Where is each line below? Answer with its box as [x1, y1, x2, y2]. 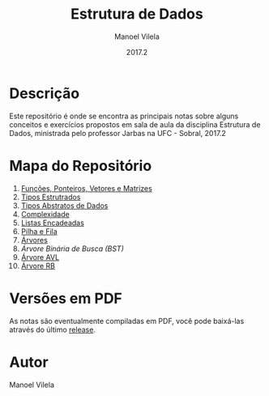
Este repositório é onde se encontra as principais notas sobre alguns [9, 111, 239, 121]
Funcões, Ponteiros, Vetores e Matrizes [20, 183, 152, 193]
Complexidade [20, 209, 70, 219]
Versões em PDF [9, 289, 122, 308]
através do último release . [9, 325, 96, 334]
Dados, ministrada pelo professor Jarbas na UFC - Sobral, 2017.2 [9, 128, 226, 138]
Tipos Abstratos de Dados [20, 200, 109, 211]
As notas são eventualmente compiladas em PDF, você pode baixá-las [9, 316, 245, 326]
